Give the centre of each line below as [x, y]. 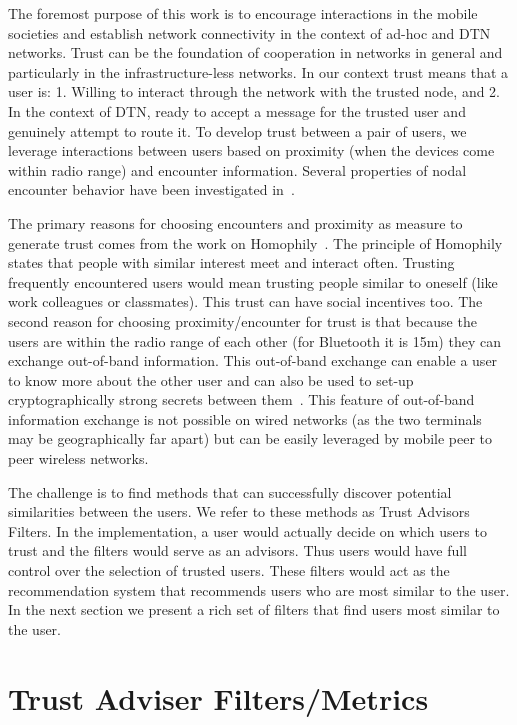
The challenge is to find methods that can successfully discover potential [230, 491]
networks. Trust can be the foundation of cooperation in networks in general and [255, 52]
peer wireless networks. [78, 458]
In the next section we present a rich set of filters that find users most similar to [254, 609]
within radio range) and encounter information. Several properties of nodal [237, 169]
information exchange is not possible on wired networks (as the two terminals [245, 418]
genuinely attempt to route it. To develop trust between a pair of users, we [237, 130]
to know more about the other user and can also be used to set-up [211, 379]
